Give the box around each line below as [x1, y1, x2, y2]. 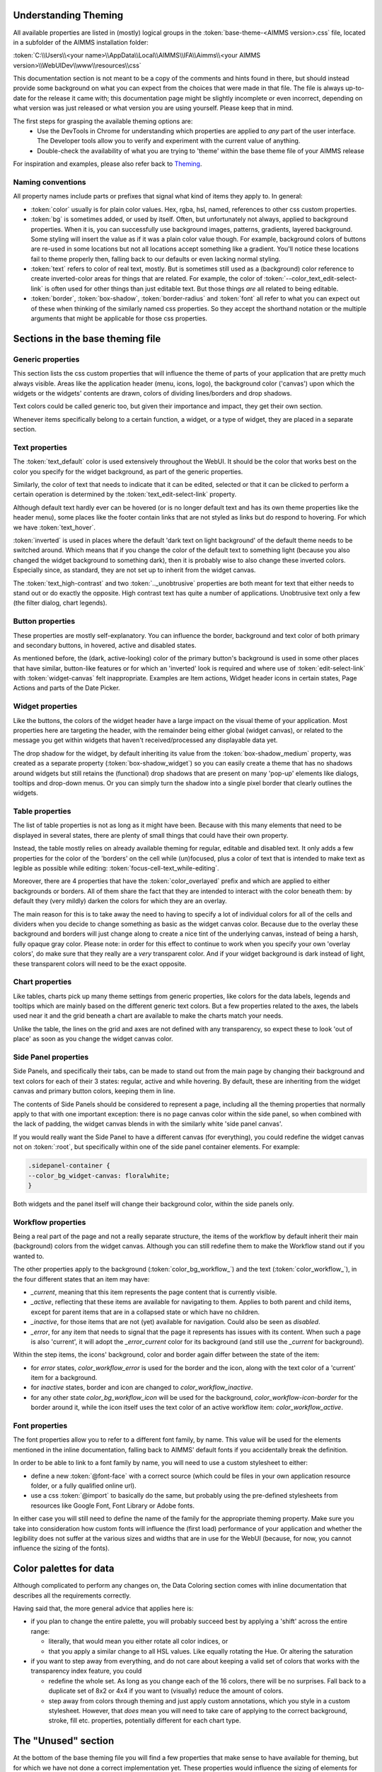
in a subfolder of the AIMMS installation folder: [13, 38, 149, 46]
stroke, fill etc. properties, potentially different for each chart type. [48, 1716, 241, 1725]
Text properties [13, 442, 67, 452]
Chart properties [13, 977, 72, 987]
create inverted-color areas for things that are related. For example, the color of [30, 274, 263, 283]
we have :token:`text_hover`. [13, 523, 95, 532]
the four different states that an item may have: [13, 1274, 150, 1283]
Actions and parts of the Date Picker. [13, 684, 120, 692]
